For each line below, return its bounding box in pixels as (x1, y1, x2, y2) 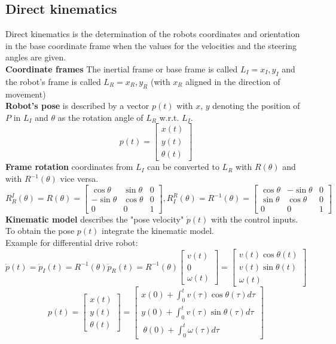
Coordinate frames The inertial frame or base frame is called (5, 62, 238, 75)
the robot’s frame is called (5, 75, 101, 87)
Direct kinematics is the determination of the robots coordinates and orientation (5, 28, 300, 40)
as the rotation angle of (57, 111, 143, 123)
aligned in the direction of (185, 75, 280, 87)
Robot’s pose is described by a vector (5, 99, 149, 112)
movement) (5, 87, 46, 100)
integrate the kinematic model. (102, 224, 214, 237)
